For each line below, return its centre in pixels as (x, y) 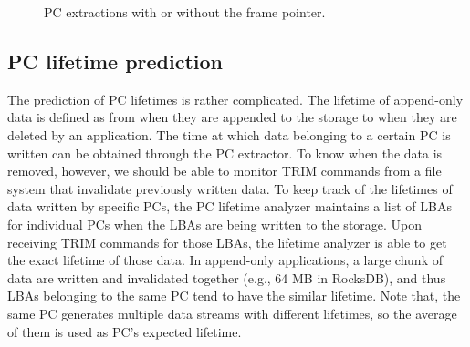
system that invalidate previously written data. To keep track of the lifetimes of (230, 188)
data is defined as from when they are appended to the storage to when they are (232, 117)
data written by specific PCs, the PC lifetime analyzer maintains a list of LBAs (230, 206)
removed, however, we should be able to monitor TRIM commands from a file (225, 171)
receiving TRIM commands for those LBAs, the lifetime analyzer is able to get (227, 242)
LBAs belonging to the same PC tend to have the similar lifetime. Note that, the (234, 296)
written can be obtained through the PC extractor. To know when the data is (225, 153)
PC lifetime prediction (115, 61)
